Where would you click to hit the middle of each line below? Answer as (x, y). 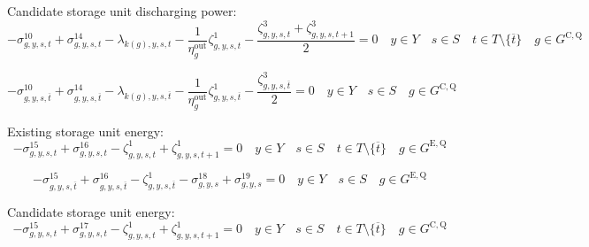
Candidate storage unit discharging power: (122, 11)
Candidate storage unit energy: (91, 211)
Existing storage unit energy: (86, 131)
